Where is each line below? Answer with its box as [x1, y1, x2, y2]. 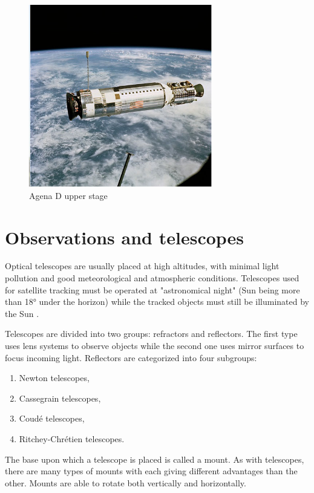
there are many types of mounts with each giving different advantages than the [5, 465, 298, 477]
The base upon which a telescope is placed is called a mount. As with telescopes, [5, 452, 304, 465]
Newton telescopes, [19, 371, 90, 384]
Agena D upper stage [29, 189, 108, 201]
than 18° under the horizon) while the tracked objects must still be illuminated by [5, 295, 310, 308]
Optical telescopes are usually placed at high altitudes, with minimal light [5, 260, 280, 272]
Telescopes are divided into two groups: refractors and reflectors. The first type [5, 327, 298, 340]
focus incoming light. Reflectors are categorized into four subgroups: [5, 351, 257, 364]
